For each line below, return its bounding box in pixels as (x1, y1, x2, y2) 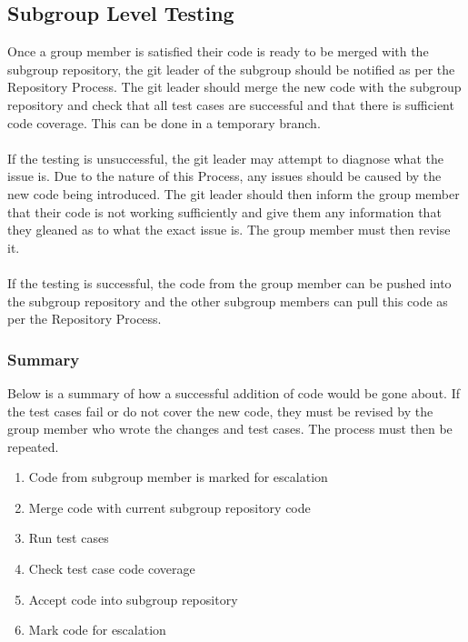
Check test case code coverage (28, 559, 195, 578)
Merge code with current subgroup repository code (28, 497, 311, 517)
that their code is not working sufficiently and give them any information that (7, 202, 442, 221)
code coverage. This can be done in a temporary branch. (7, 113, 321, 132)
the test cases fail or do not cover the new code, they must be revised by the (7, 401, 433, 420)
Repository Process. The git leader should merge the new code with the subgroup (7, 77, 462, 96)
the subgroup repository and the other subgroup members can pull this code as (7, 291, 448, 310)
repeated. (7, 436, 59, 456)
